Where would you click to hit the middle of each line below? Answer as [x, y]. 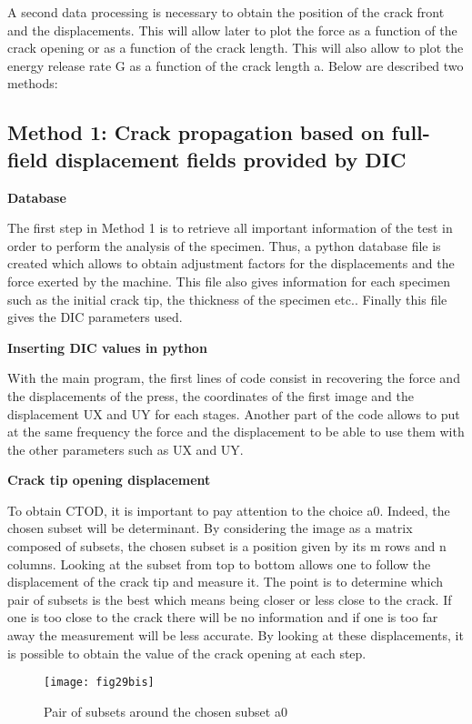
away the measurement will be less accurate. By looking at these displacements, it [236, 635]
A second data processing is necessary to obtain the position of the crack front [226, 12]
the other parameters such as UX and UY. [126, 449]
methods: [33, 83]
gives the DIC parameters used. [95, 317]
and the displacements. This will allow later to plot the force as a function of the [232, 30]
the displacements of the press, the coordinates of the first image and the [211, 395]
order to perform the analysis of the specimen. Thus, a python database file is [224, 245]
